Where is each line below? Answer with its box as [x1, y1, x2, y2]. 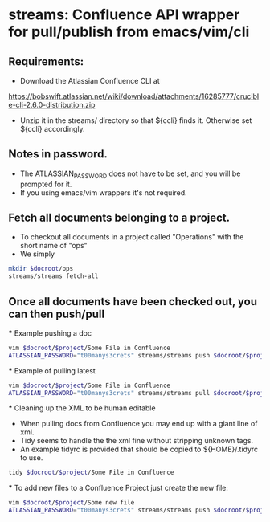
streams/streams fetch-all [8, 272, 99, 280]
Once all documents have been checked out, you [8, 295, 258, 308]
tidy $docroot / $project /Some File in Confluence [8, 468, 174, 477]
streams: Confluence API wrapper [8, 6, 240, 24]
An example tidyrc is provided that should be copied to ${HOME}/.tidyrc [19, 444, 259, 455]
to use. [19, 453, 43, 463]
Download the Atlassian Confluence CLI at [19, 76, 161, 85]
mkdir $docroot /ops [8, 265, 74, 273]
